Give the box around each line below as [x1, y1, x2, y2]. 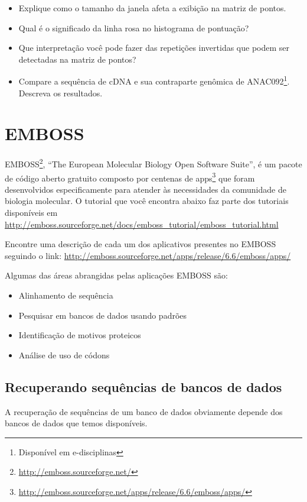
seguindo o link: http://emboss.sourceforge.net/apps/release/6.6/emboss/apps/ [5, 249, 291, 261]
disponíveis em [5, 206, 58, 219]
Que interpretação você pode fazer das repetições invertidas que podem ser [18, 41, 290, 54]
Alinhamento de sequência [18, 289, 113, 301]
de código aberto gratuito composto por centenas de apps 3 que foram [5, 170, 255, 184]
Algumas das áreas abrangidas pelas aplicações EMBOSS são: [5, 269, 228, 281]
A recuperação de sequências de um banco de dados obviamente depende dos [5, 405, 283, 417]
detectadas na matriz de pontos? [18, 53, 136, 65]
